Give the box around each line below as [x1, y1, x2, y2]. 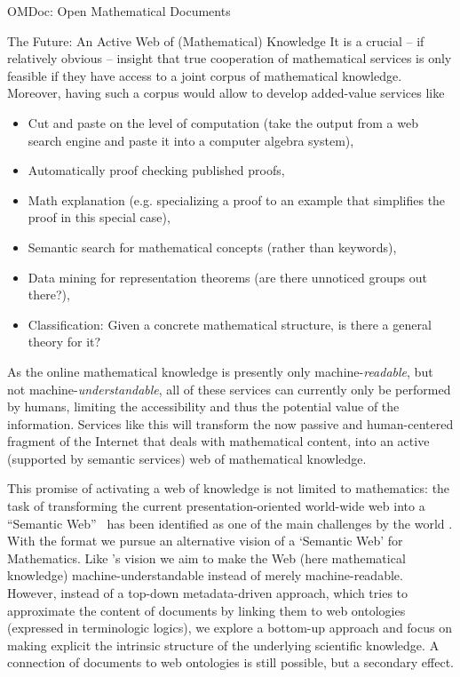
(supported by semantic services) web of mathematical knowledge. [7, 449, 367, 467]
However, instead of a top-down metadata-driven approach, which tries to [7, 584, 408, 602]
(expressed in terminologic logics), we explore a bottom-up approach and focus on [7, 618, 452, 637]
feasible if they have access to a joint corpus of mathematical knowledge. [7, 66, 402, 84]
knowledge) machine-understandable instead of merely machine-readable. [7, 566, 403, 585]
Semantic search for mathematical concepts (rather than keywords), [28, 237, 397, 256]
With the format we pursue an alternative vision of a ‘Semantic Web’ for [7, 531, 403, 550]
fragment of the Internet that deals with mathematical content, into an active [7, 432, 430, 450]
